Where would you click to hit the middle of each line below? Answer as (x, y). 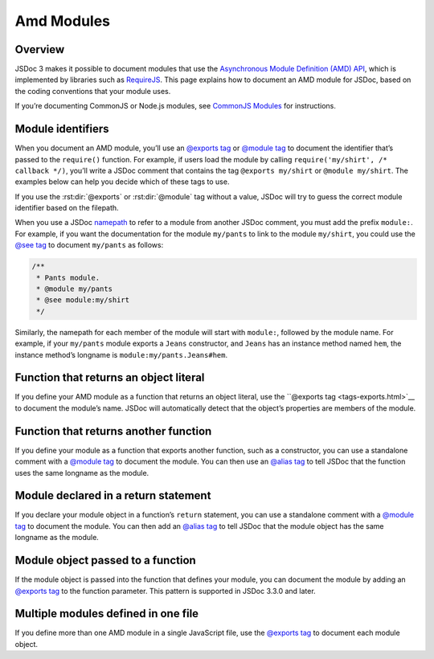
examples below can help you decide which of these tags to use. (122, 182)
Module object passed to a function (105, 561)
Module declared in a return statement (113, 495)
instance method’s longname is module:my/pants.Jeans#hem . (121, 354)
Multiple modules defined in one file (107, 614)
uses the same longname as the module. (82, 473)
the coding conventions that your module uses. (93, 91)
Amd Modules (63, 21)
